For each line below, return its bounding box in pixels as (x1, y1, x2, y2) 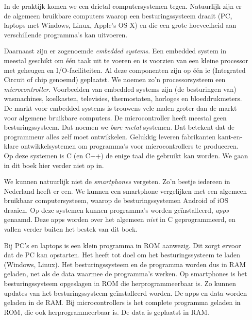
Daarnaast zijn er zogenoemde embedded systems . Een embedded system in (4, 46, 226, 56)
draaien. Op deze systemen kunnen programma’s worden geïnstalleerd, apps (4, 204, 229, 215)
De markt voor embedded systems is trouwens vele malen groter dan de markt (4, 102, 237, 113)
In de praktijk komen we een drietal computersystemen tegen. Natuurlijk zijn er (4, 1, 242, 11)
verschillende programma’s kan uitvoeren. (4, 29, 128, 39)
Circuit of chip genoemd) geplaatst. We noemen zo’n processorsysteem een (4, 74, 226, 84)
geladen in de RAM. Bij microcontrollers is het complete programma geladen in (4, 297, 241, 307)
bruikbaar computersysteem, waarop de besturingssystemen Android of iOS (4, 195, 229, 205)
